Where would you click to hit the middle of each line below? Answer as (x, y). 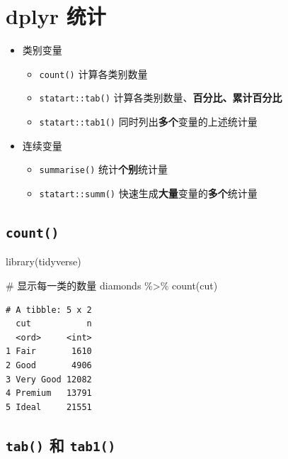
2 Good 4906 (49, 365)
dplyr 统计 (56, 16)
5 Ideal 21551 (49, 407)
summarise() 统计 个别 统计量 (104, 169)
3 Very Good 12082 (49, 379)
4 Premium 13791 (49, 393)
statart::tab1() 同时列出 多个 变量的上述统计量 (148, 122)
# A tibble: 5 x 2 (49, 310)
